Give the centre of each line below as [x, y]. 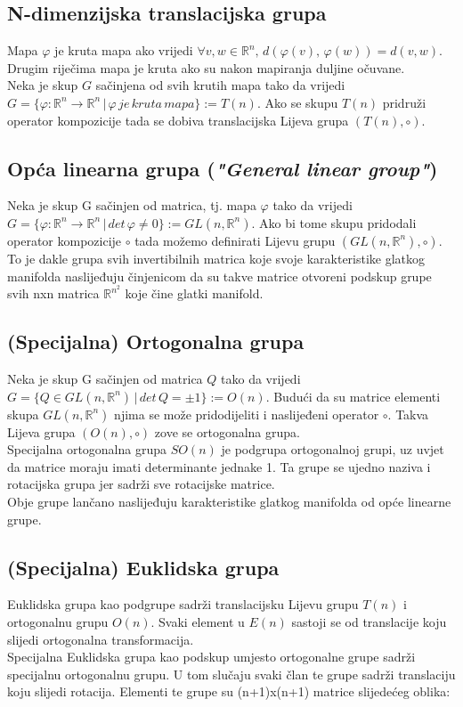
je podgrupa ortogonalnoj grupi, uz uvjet [333, 449]
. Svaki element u [198, 621]
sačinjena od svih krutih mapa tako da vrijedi [220, 85]
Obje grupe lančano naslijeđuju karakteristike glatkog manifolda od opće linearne [229, 501]
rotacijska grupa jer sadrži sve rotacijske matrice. [141, 484]
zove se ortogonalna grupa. [227, 431]
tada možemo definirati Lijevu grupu [235, 240]
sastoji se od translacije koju [369, 621]
